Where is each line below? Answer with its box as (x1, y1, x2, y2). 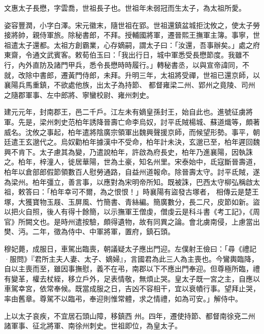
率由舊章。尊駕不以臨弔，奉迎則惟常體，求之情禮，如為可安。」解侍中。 (4, 293, 242, 304)
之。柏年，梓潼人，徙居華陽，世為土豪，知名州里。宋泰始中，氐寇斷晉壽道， (4, 156, 260, 167)
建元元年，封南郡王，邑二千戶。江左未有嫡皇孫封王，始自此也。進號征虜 (4, 106, 246, 117)
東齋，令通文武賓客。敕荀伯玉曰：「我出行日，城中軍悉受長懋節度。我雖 (4, 49, 242, 60)
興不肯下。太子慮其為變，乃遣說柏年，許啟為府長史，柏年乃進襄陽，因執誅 (4, 146, 253, 157)
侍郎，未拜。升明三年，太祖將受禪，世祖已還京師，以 (82, 69, 260, 80)
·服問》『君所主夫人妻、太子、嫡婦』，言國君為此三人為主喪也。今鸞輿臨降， (4, 253, 258, 264)
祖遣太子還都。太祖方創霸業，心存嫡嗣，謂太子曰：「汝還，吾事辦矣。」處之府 (4, 39, 260, 50)
